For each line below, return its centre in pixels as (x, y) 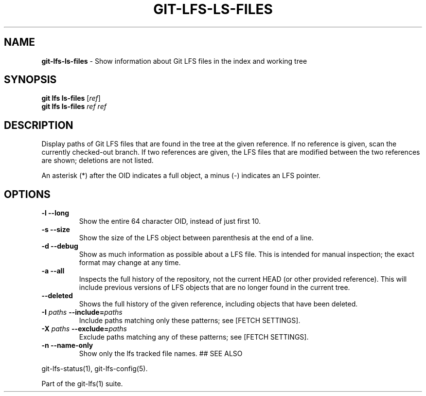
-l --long (55, 213)
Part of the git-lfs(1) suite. (82, 384)
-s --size (56, 230)
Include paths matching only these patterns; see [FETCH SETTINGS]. (190, 321)
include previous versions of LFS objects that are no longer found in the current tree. (214, 288)
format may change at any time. (130, 263)
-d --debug (60, 246)
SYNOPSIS (30, 80)
